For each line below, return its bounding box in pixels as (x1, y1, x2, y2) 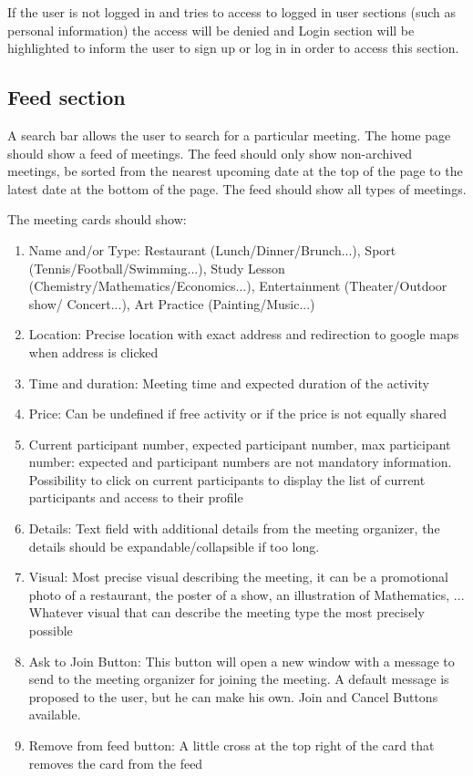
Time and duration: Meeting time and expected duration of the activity (28, 373, 429, 392)
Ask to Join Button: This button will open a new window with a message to (28, 651, 455, 670)
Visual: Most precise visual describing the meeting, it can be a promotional (28, 567, 448, 586)
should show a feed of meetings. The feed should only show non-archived (7, 143, 413, 162)
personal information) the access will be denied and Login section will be (7, 20, 415, 39)
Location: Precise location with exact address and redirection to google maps (28, 325, 459, 344)
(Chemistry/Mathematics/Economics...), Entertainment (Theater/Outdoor (28, 276, 447, 295)
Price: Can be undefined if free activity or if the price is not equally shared (28, 404, 447, 423)
